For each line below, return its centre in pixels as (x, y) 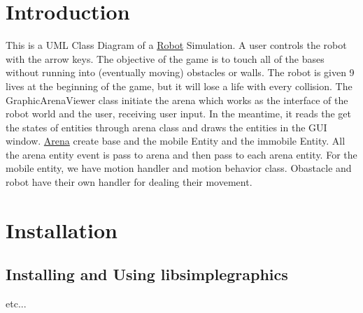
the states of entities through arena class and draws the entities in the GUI (166, 127)
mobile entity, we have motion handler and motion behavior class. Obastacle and (179, 168)
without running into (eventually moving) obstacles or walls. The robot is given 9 (180, 72)
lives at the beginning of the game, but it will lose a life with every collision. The (179, 86)
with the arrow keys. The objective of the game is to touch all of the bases (165, 58)
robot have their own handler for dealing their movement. (129, 182)
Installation (62, 230)
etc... (16, 304)
